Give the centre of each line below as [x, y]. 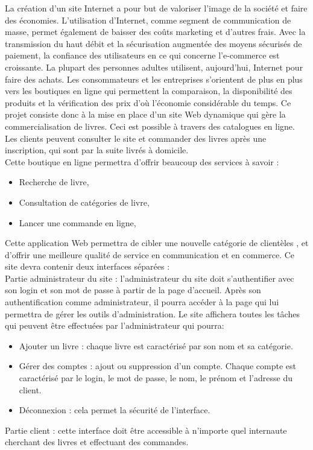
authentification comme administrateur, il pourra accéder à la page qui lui [142, 302]
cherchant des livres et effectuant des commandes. [97, 442]
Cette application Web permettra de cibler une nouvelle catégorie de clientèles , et [157, 243]
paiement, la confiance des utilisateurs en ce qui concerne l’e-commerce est [142, 55]
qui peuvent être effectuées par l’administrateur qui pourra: [115, 325]
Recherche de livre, [54, 182]
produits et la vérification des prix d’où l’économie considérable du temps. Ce [148, 102]
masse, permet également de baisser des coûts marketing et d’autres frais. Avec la [155, 32]
